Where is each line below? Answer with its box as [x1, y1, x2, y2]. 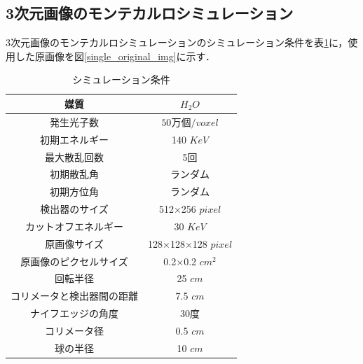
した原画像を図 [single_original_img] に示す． [15, 48, 216, 63]
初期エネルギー [40, 132, 109, 146]
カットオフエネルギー [25, 218, 123, 233]
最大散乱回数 [45, 149, 104, 164]
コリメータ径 [45, 323, 104, 337]
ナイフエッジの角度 [30, 306, 118, 321]
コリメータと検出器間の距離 [11, 288, 138, 303]
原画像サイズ [45, 236, 104, 251]
